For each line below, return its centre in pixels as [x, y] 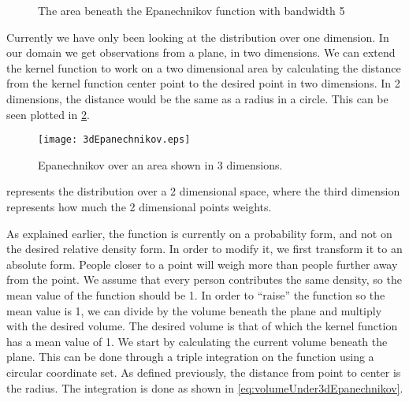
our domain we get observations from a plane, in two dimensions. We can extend [201, 52]
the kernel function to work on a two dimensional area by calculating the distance [204, 67]
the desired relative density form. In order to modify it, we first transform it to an [204, 249]
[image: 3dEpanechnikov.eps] [114, 140]
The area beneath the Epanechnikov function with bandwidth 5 [191, 10]
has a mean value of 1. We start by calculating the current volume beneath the [197, 341]
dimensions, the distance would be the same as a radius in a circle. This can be [197, 98]
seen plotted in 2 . [48, 114]
